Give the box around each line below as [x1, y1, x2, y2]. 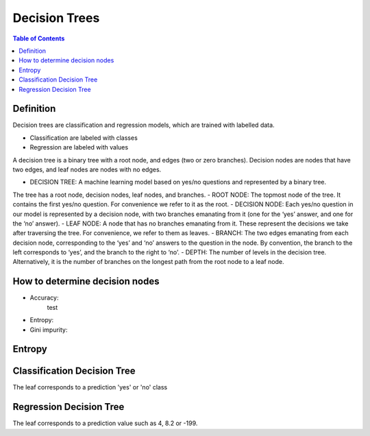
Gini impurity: [29, 326, 68, 334]
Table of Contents [12, 34, 65, 43]
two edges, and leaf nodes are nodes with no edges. [12, 165, 162, 173]
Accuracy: [29, 293, 59, 302]
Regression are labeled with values [29, 143, 129, 152]
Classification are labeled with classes [29, 134, 138, 142]
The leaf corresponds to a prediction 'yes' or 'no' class [12, 383, 168, 391]
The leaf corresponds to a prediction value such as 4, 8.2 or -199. [12, 419, 198, 428]
